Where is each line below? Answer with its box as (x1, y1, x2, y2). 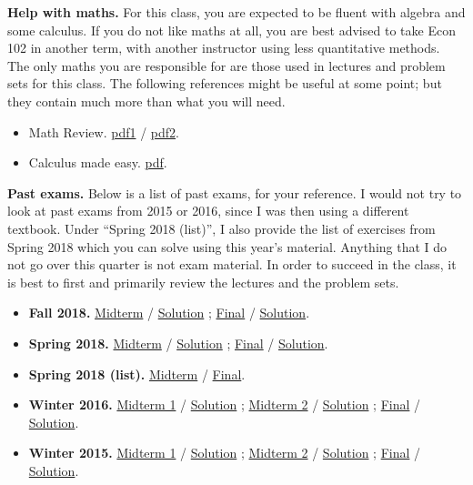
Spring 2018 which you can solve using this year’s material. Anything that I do (7, 237, 448, 256)
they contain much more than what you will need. (7, 91, 286, 110)
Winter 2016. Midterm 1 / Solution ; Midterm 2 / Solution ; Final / (28, 395, 421, 414)
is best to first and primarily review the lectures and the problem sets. (7, 272, 399, 291)
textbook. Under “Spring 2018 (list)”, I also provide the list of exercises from (7, 218, 436, 237)
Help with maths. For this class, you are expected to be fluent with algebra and (7, 3, 466, 21)
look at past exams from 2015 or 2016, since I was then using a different (7, 201, 409, 220)
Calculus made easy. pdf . (28, 153, 167, 172)
